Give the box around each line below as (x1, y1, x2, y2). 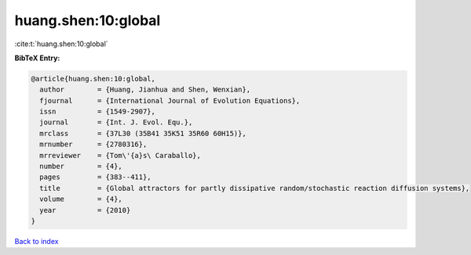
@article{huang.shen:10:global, (31, 74, 156, 83)
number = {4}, (39, 162, 123, 171)
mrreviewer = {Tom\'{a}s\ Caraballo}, (39, 151, 202, 160)
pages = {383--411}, (39, 173, 152, 181)
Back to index (14, 236, 59, 246)
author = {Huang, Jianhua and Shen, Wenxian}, (39, 85, 251, 94)
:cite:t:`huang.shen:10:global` (14, 39, 109, 48)
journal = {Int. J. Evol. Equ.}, (39, 118, 193, 127)
